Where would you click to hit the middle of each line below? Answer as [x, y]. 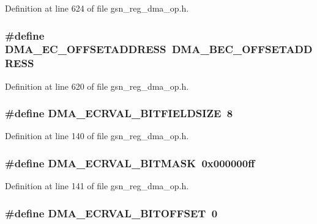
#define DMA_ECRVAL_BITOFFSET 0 [111, 213]
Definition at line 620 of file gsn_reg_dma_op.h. [97, 86]
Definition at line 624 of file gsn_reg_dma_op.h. [97, 8]
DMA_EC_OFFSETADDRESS [86, 49]
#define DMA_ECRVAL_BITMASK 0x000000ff [130, 163]
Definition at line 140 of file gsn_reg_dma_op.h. [97, 136]
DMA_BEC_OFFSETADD [242, 49]
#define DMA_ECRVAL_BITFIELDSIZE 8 [119, 113]
